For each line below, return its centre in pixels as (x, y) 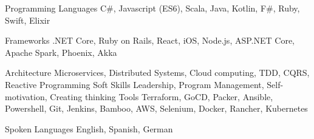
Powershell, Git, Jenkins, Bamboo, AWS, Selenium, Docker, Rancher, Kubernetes (156, 108)
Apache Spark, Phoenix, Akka (61, 52)
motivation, (26, 96)
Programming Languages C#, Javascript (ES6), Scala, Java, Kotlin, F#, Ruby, (152, 8)
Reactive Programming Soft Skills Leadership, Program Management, (135, 84)
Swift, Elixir (28, 20)
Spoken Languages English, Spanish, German (89, 128)
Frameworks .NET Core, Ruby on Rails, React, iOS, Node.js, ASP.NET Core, (150, 40)
